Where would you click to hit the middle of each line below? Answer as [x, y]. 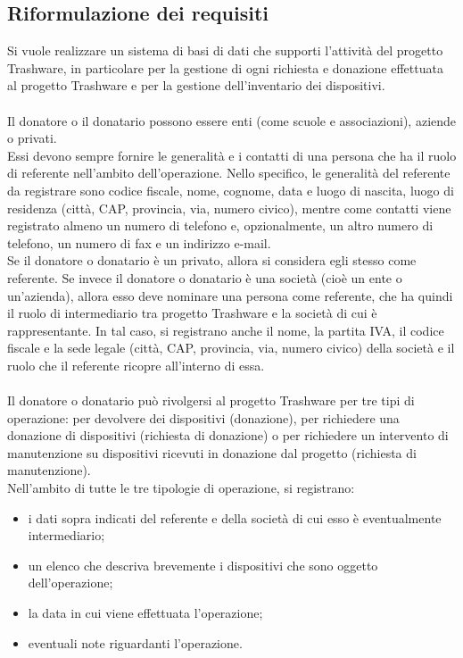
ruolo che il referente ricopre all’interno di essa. [136, 365]
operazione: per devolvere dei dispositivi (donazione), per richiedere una [203, 417]
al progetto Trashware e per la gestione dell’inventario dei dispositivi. [196, 85]
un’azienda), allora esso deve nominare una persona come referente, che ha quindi [230, 295]
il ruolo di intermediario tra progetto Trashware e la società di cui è [192, 313]
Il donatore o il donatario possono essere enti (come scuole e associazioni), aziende [232, 120]
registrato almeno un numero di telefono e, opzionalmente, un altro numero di [220, 225]
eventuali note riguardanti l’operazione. [135, 642]
